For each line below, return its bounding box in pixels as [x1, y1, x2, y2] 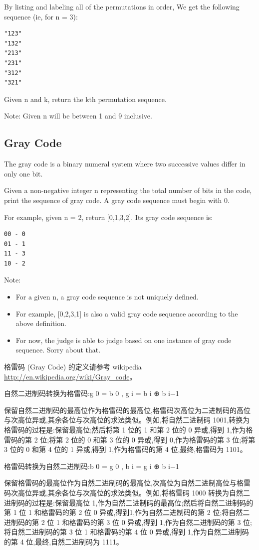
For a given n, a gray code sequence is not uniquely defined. [15, 291, 199, 302]
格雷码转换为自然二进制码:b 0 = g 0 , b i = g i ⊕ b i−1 [4, 460, 179, 471]
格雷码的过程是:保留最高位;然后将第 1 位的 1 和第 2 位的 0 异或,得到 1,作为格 [4, 424, 253, 435]
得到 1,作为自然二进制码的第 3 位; [143, 516, 252, 527]
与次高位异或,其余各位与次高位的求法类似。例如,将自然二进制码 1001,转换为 [4, 414, 250, 425]
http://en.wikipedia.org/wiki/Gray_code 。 [4, 371, 137, 381]
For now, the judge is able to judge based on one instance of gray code [15, 334, 232, 345]
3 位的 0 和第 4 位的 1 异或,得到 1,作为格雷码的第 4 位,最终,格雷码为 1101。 [4, 444, 247, 454]
